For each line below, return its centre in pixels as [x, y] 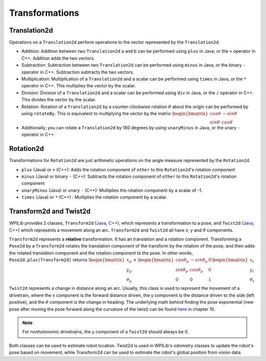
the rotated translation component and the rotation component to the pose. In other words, [101, 253]
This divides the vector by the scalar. [59, 100]
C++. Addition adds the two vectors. [58, 58]
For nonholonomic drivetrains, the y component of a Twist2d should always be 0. [106, 332]
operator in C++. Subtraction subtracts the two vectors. [78, 72]
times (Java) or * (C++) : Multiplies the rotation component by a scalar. [94, 197]
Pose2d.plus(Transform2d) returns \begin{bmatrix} [67, 260]
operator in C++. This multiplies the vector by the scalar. [79, 86]
